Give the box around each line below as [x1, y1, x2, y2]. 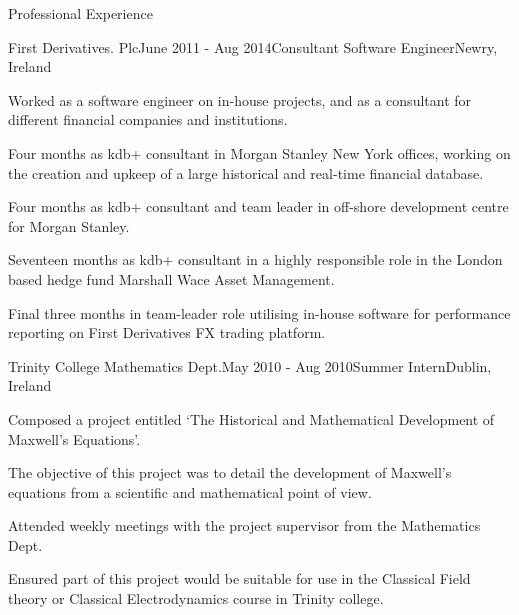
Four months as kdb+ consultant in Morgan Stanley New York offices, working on [8, 142, 511, 163]
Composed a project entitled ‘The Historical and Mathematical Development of [8, 408, 495, 429]
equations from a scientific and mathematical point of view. [8, 481, 372, 502]
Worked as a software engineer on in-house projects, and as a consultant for [8, 89, 472, 110]
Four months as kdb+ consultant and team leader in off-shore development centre [8, 196, 509, 217]
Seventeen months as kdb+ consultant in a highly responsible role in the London [8, 249, 503, 270]
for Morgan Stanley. [8, 215, 130, 236]
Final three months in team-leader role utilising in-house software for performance [8, 302, 511, 323]
